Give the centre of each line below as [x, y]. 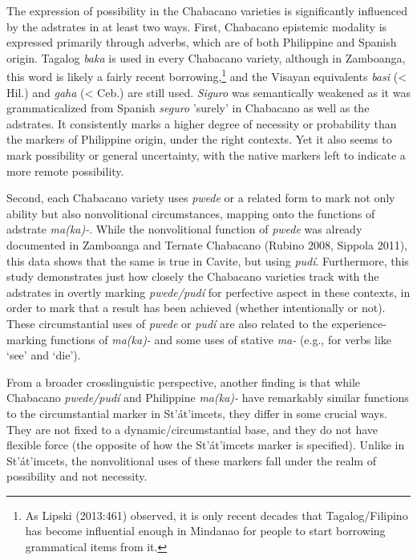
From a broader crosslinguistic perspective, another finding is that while [184, 381]
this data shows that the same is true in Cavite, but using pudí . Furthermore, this [208, 260]
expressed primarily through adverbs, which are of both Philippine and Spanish [202, 42]
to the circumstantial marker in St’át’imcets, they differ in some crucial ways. [197, 413]
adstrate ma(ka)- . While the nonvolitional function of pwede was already [184, 229]
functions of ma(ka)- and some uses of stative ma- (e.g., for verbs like [221, 339]
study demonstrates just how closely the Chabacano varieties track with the [193, 276]
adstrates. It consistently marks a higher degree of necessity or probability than [202, 123]
